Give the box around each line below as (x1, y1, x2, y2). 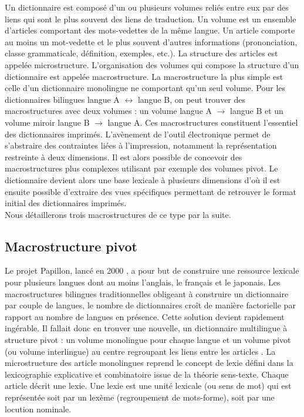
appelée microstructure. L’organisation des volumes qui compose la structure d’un (5, 58, 299, 70)
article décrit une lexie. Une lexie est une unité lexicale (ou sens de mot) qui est (5, 379, 292, 392)
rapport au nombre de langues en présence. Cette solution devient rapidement (5, 310, 285, 322)
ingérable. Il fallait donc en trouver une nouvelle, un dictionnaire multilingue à (5, 322, 288, 334)
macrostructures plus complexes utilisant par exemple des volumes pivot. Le (5, 162, 278, 174)
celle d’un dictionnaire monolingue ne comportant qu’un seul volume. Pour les (5, 82, 286, 94)
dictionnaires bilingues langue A (5, 93, 120, 105)
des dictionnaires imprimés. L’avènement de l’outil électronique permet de (5, 127, 271, 140)
